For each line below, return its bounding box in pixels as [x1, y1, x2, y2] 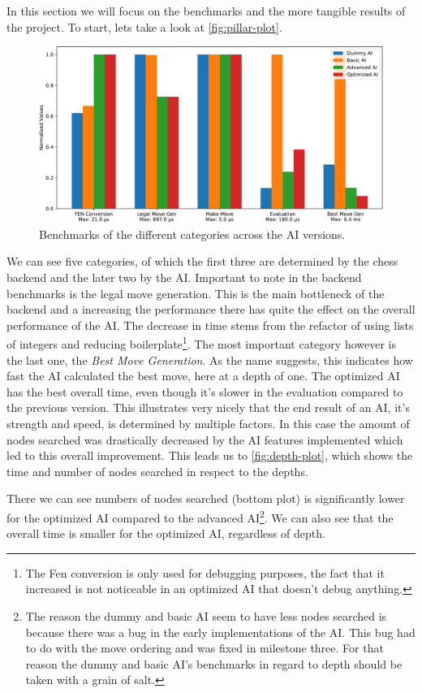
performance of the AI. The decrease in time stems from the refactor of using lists [6, 316, 414, 333]
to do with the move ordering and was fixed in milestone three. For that [25, 639, 384, 656]
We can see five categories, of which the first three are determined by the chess [6, 253, 398, 270]
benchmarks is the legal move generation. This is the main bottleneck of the [6, 284, 385, 301]
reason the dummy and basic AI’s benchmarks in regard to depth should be [25, 655, 403, 672]
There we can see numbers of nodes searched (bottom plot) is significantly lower [6, 490, 405, 507]
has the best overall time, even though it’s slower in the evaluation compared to [6, 383, 403, 400]
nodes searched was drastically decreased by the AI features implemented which [6, 431, 403, 448]
